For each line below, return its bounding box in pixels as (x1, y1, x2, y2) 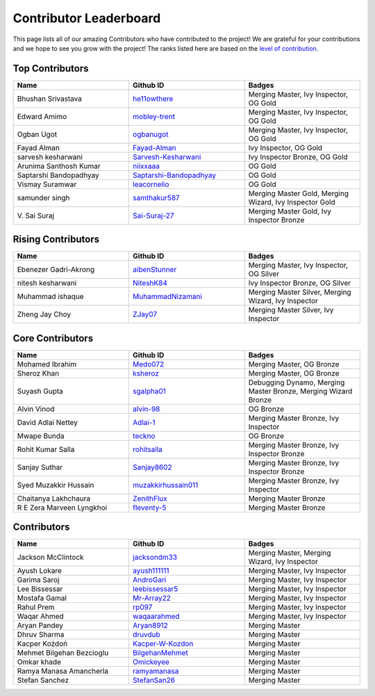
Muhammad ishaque (17, 292, 84, 302)
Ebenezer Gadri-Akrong (17, 265, 95, 275)
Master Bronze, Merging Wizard (248, 386, 353, 396)
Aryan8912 (133, 621, 168, 631)
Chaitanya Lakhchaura (17, 494, 90, 503)
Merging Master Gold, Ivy (248, 206, 331, 216)
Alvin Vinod (17, 404, 55, 414)
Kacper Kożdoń (17, 639, 68, 649)
